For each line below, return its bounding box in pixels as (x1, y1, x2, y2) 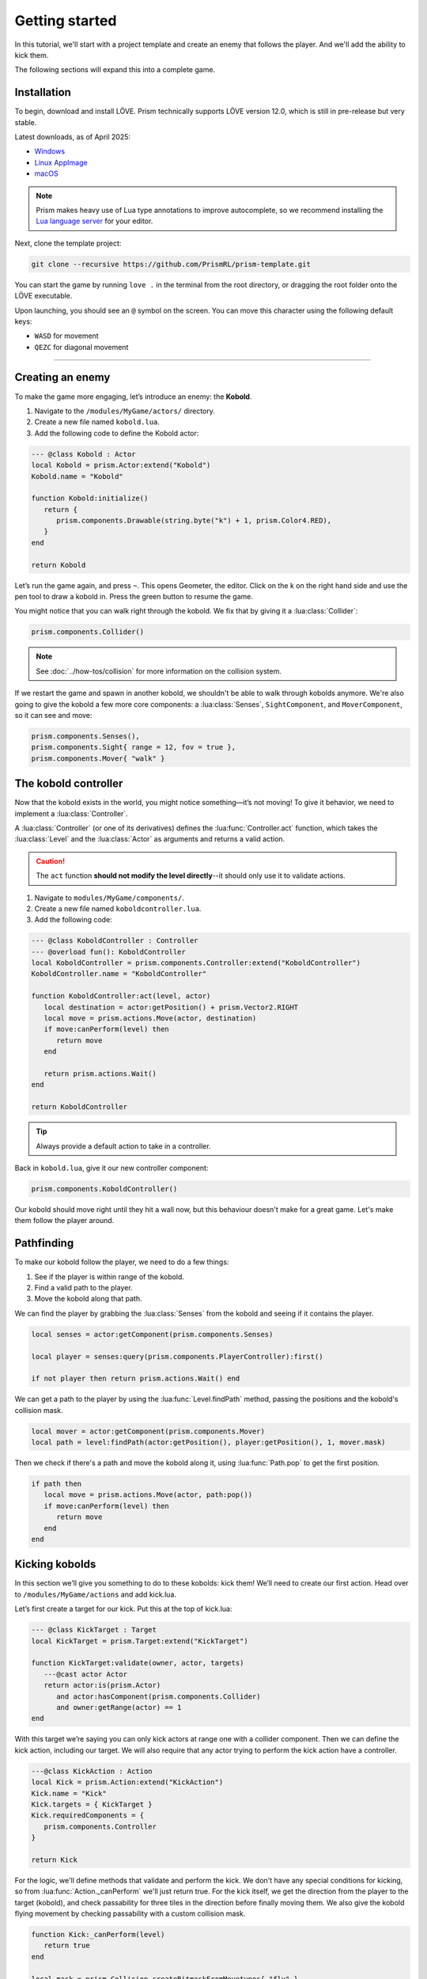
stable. (14, 117, 37, 127)
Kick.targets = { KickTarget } (31, 1799, 153, 1809)
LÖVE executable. (14, 291, 73, 301)
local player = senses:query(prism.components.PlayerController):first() (31, 1352, 323, 1361)
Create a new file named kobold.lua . (34, 417, 160, 427)
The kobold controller (14, 777, 123, 791)
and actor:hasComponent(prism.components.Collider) (56, 1692, 261, 1701)
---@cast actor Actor (43, 1669, 128, 1678)
